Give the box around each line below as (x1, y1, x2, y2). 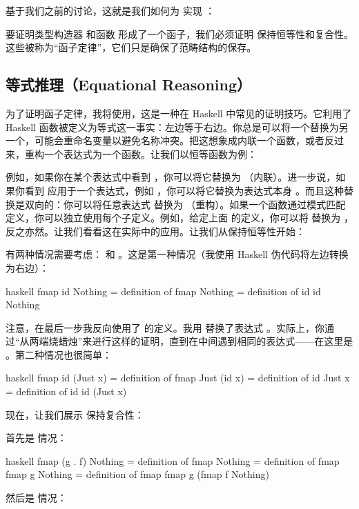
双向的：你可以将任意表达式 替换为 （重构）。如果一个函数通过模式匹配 (24, 197, 346, 211)
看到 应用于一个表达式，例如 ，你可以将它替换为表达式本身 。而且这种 (24, 183, 344, 197)
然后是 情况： (6, 490, 67, 505)
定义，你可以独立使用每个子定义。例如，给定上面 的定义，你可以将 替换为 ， (6, 210, 353, 225)
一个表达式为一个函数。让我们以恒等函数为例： (43, 146, 257, 161)
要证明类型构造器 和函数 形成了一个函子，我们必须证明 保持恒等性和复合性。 (6, 26, 353, 41)
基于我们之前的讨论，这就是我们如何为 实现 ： (6, 3, 215, 17)
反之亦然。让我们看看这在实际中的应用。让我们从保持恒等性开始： (6, 223, 305, 238)
